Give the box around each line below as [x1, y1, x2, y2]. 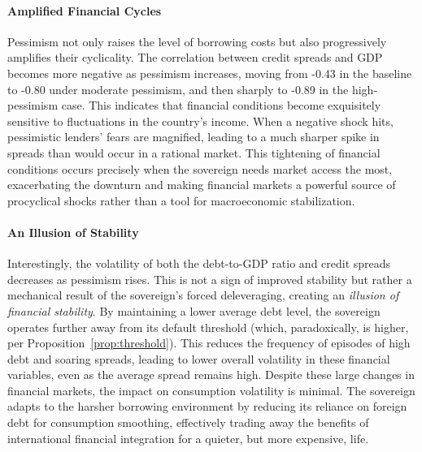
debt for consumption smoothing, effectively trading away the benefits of [7, 414, 369, 431]
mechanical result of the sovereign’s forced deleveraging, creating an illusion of [7, 286, 399, 303]
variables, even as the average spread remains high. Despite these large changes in [7, 366, 415, 383]
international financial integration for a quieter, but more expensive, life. [7, 429, 369, 446]
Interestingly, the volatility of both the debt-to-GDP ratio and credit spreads [7, 255, 391, 272]
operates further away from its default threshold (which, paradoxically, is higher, [7, 318, 409, 335]
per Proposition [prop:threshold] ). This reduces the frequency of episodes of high [7, 334, 411, 351]
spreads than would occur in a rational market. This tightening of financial [7, 144, 381, 161]
